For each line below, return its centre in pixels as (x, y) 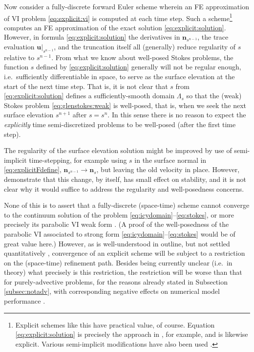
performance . (25, 301)
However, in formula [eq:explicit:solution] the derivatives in (92, 37)
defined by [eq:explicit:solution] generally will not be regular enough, (139, 67)
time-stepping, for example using (78, 160)
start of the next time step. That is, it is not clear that (86, 86)
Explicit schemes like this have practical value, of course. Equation (115, 324)
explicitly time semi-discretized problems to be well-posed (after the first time (120, 124)
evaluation (19, 47)
